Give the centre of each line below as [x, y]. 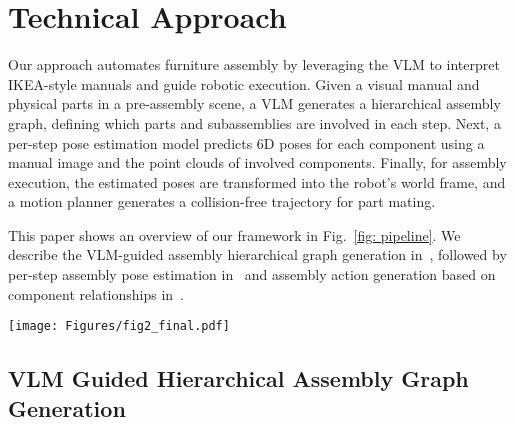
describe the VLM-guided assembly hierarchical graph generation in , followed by [257, 254]
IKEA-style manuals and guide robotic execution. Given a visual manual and [244, 83]
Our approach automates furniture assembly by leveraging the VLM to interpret [254, 64]
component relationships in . [96, 293]
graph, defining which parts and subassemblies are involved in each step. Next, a [254, 122]
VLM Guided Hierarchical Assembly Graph [238, 378]
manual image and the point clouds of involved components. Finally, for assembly [257, 162]
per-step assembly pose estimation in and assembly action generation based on [252, 274]
